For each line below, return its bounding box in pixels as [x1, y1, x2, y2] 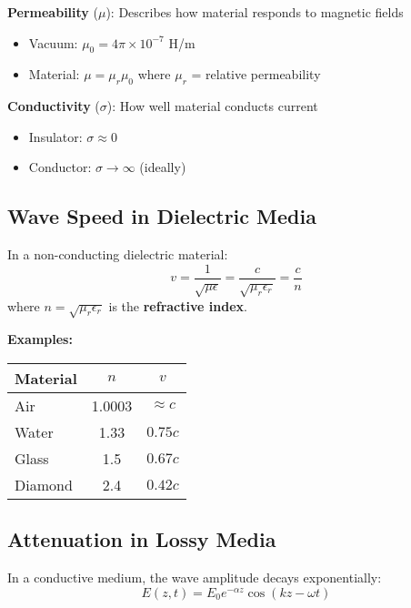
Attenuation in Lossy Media [7, 525, 276, 553]
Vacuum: [28, 33, 78, 52]
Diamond [15, 473, 73, 495]
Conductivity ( [7, 96, 100, 116]
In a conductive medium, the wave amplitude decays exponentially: [7, 568, 382, 587]
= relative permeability [191, 65, 321, 84]
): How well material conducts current [106, 96, 318, 116]
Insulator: [28, 127, 83, 146]
